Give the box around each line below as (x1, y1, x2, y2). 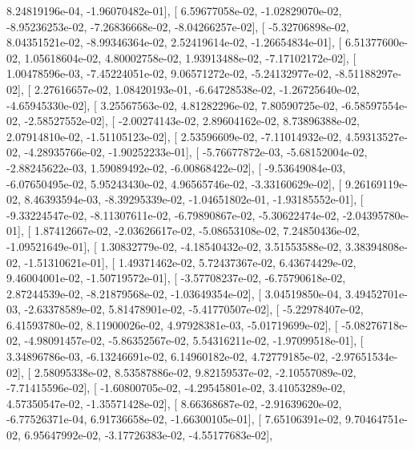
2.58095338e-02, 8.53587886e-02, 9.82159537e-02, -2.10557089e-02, (34, 363, 357, 380)
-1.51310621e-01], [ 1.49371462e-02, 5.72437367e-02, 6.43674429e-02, (24, 253, 357, 270)
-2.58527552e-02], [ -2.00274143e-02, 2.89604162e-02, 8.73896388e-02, (24, 112, 360, 129)
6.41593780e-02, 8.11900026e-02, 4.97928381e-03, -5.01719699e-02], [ (6, 316, 338, 333)
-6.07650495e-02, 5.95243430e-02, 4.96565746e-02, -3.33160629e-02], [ (6, 175, 342, 192)
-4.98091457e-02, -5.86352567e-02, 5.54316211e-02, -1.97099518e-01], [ (24, 332, 364, 349)
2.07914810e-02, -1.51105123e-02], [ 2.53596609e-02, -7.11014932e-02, (6, 127, 342, 144)
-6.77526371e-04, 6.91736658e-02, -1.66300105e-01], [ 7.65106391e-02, (6, 411, 342, 427)
